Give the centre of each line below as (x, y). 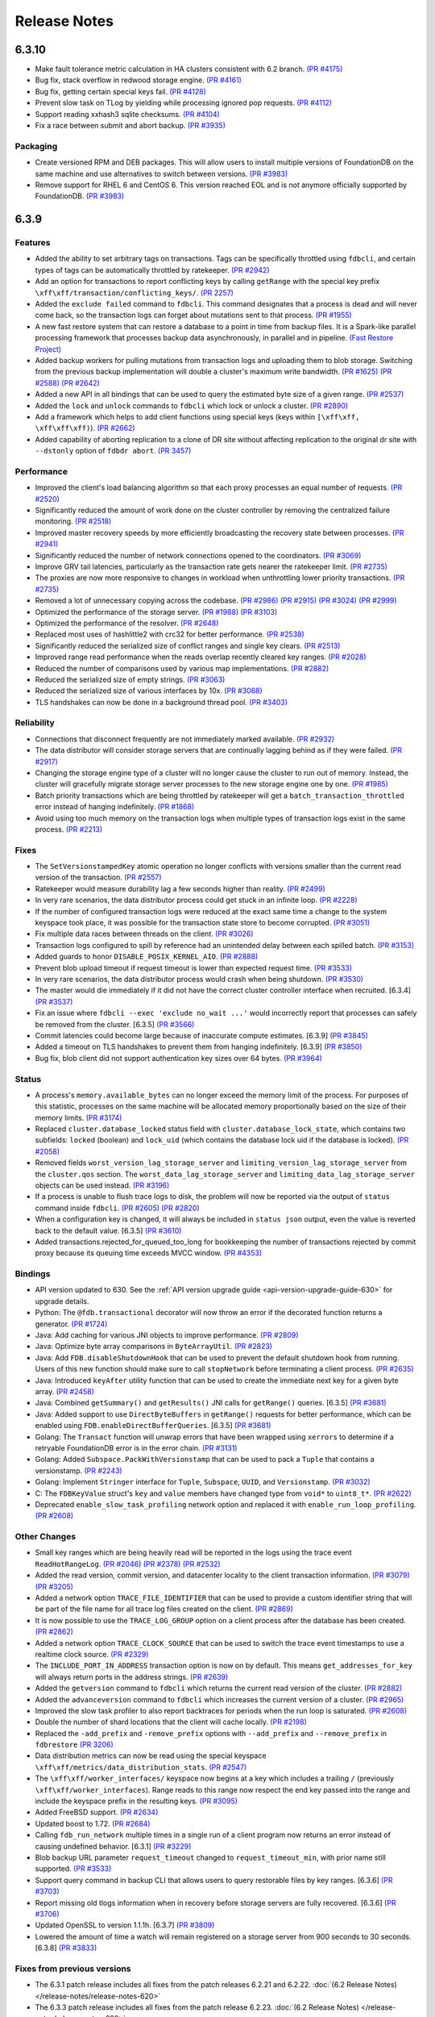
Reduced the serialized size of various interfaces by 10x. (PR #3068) (149, 691)
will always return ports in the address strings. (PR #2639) (132, 1677)
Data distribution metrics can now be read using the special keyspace (151, 1756)
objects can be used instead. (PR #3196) (102, 1185)
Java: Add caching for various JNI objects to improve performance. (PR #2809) (167, 1335)
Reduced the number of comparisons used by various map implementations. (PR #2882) (182, 668)
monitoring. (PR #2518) (73, 521)
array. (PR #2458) (64, 1391)
